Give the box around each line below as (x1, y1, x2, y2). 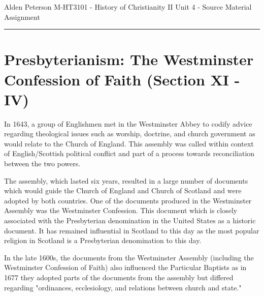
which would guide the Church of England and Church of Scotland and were (4, 185, 242, 196)
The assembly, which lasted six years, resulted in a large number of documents (4, 175, 248, 186)
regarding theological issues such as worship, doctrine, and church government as (4, 128, 255, 139)
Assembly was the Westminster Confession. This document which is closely (4, 205, 238, 216)
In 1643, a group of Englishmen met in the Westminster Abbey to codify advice (4, 118, 252, 129)
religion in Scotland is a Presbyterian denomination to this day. (4, 235, 202, 246)
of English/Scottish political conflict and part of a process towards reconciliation (4, 148, 255, 159)
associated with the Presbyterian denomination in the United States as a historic (4, 215, 256, 226)
